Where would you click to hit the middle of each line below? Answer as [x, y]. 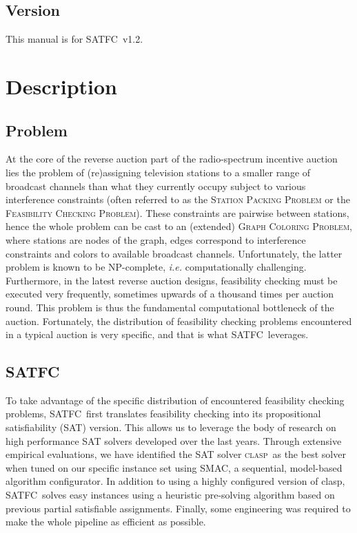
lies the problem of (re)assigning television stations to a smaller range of [158, 172]
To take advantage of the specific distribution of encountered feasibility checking [175, 400]
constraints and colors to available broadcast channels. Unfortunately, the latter [174, 253]
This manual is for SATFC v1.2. [74, 39]
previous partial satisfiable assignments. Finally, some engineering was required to [178, 508]
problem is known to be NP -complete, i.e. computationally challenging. [156, 267]
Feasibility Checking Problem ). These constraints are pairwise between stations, [177, 212]
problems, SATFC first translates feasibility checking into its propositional [163, 414]
